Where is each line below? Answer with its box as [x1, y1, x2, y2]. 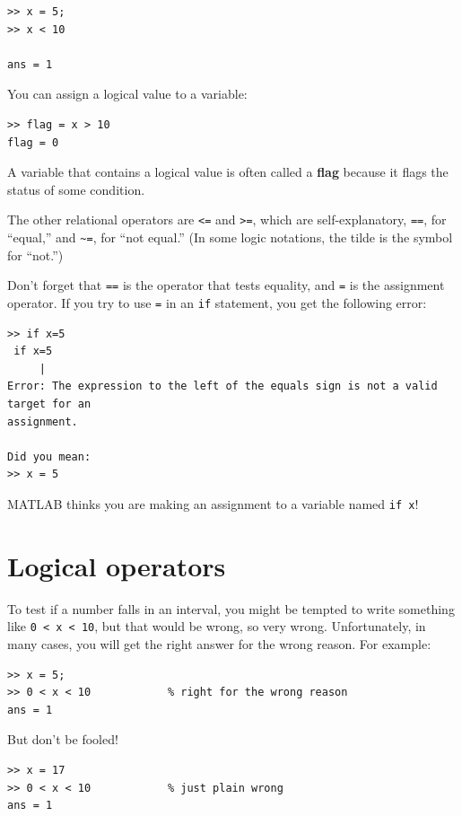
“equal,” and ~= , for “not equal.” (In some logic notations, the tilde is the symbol [7, 228, 453, 246]
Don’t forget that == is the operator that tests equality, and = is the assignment [7, 276, 445, 294]
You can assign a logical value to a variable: [7, 84, 248, 103]
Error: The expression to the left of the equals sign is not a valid [7, 380, 438, 393]
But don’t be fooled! [7, 730, 118, 749]
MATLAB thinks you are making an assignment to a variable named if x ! [7, 494, 419, 513]
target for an [7, 397, 92, 410]
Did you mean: [7, 450, 92, 463]
